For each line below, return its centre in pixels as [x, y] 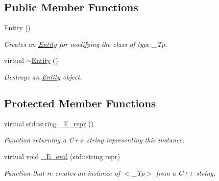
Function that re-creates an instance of [62, 172]
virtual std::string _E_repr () [49, 123]
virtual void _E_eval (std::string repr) [62, 156]
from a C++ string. [186, 172]
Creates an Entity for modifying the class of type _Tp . [85, 44]
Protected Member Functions [80, 103]
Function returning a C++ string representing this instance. [94, 140]
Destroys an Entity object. [43, 76]
